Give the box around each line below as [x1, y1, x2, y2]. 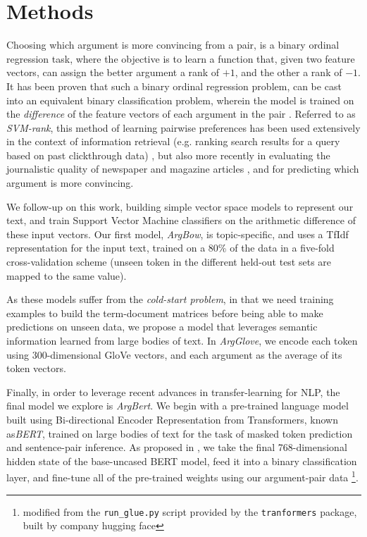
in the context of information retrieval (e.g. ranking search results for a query [6, 134, 340, 149]
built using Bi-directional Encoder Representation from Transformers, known [6, 412, 338, 426]
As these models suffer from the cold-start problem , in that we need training [6, 292, 334, 307]
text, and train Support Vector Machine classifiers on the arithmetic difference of [6, 213, 356, 228]
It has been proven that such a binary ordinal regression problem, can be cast [6, 78, 342, 93]
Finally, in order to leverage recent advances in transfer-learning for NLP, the [6, 384, 340, 399]
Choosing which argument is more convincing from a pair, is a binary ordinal [6, 37, 340, 52]
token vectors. [6, 361, 66, 376]
